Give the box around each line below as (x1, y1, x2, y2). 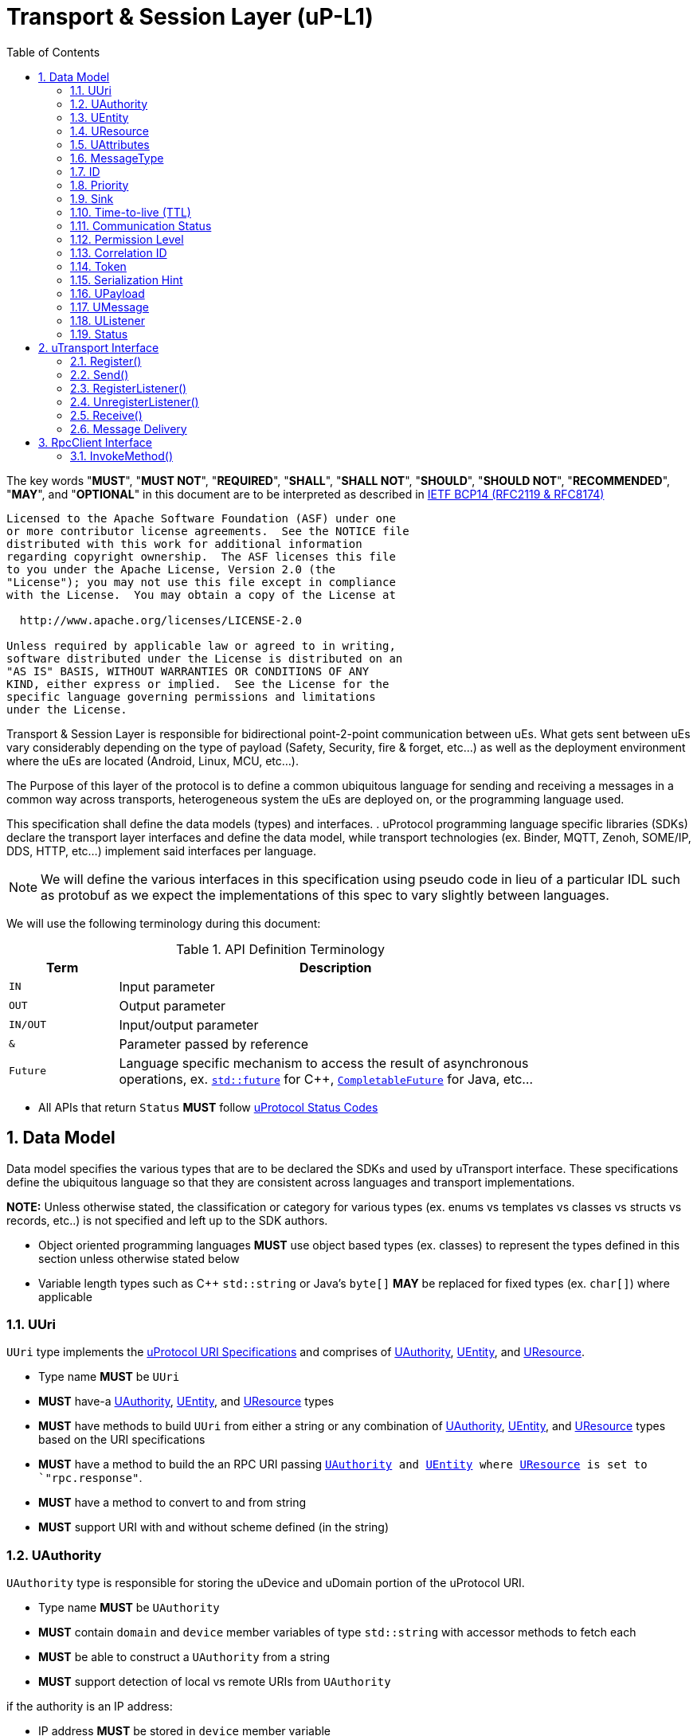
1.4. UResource (70, 123, 149, 138)
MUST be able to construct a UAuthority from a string (38, 1650, 330, 1664)
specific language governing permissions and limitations (6, 690, 376, 703)
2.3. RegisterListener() (70, 381, 187, 395)
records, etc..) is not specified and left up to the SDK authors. (6, 1213, 328, 1227)
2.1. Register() (70, 354, 142, 368)
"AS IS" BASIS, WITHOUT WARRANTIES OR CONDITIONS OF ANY (6, 664, 370, 678)
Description (299, 959, 372, 976)
